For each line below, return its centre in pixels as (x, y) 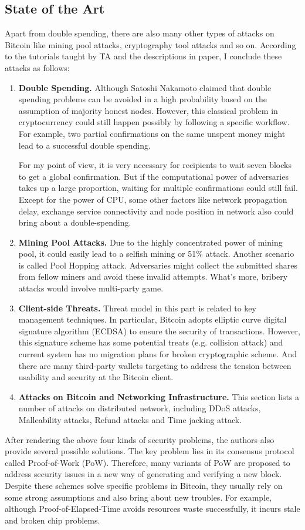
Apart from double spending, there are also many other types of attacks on (140, 33)
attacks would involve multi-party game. (91, 288)
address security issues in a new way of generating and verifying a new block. (143, 474)
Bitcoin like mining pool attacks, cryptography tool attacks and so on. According (150, 44)
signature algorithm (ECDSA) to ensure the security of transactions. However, (159, 331)
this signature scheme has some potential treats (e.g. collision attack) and (151, 342)
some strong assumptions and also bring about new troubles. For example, (138, 497)
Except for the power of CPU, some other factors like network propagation (153, 199)
